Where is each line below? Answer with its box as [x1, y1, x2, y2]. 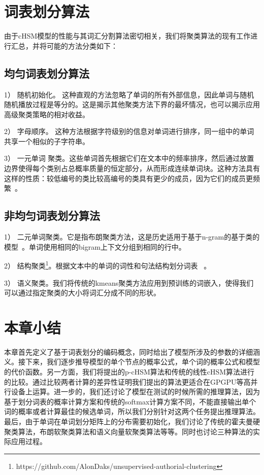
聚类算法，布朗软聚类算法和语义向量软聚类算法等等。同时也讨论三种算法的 [4, 426, 253, 436]
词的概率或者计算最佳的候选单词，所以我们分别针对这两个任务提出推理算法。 [4, 406, 260, 417]
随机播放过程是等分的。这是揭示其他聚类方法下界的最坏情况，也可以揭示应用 [4, 99, 260, 110]
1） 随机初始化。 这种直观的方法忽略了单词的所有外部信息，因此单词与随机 [4, 89, 254, 99]
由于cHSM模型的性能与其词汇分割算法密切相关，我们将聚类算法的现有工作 [4, 30, 251, 41]
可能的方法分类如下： [46, 40, 118, 51]
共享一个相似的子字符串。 [4, 135, 89, 146]
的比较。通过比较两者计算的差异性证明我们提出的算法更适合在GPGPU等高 [4, 376, 251, 387]
